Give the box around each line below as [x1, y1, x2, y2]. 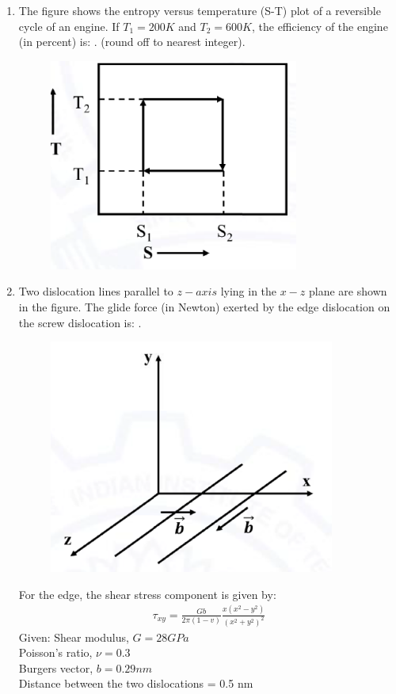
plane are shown [309, 283, 387, 299]
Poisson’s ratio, [18, 644, 93, 661]
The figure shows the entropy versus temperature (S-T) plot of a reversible [18, 2, 381, 18]
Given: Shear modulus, [18, 628, 129, 645]
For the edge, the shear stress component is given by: [18, 585, 276, 602]
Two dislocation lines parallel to [18, 283, 173, 299]
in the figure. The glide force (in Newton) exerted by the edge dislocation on [18, 298, 390, 315]
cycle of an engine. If [18, 17, 120, 34]
